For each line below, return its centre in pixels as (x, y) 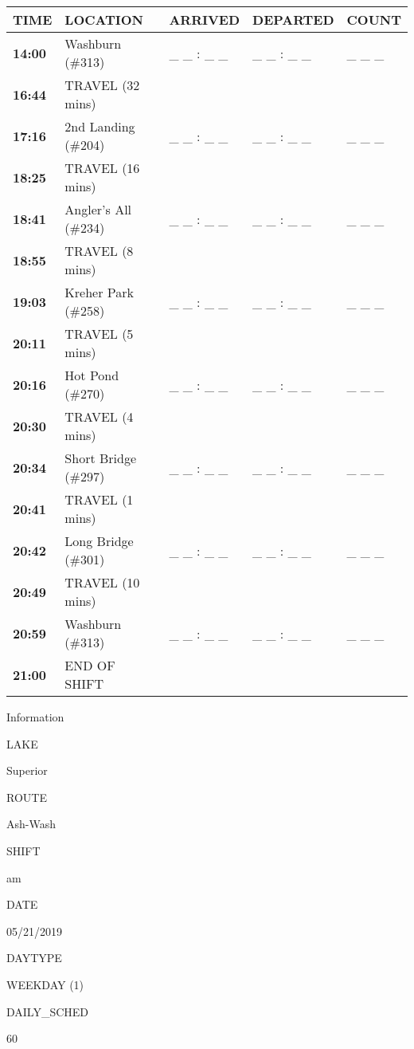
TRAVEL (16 (102, 168)
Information (35, 717)
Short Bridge (101, 458)
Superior (27, 770)
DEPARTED (293, 20)
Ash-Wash (31, 824)
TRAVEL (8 (99, 251)
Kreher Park (99, 292)
